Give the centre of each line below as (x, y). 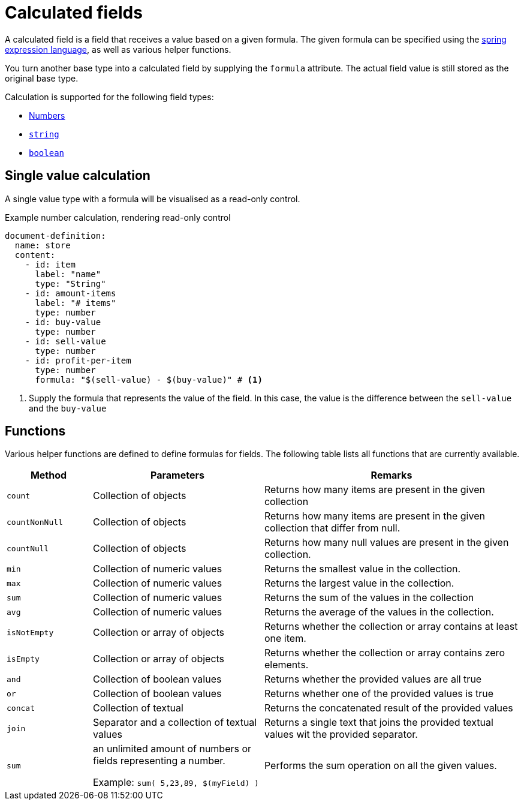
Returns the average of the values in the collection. (379, 612)
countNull (28, 548)
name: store (43, 245)
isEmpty (23, 659)
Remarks (392, 475)
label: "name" (68, 274)
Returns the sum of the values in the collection (369, 598)
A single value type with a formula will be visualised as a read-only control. (153, 199)
